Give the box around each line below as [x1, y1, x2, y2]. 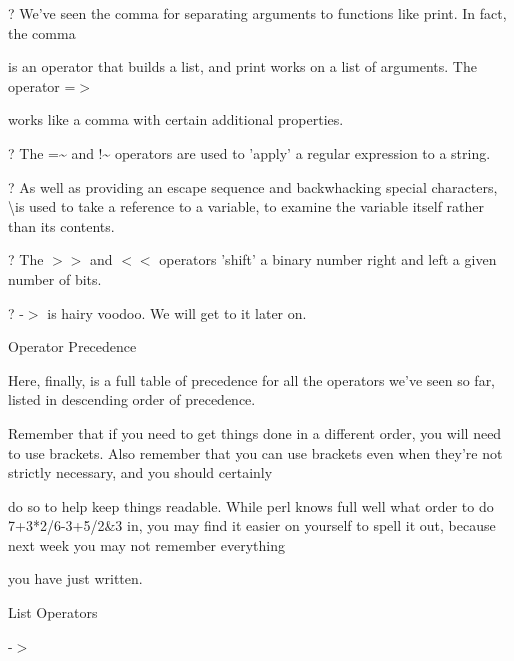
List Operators [8, 602, 98, 623]
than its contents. [8, 215, 115, 236]
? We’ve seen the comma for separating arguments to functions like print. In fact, [8, 3, 507, 23]
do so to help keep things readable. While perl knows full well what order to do [8, 495, 494, 516]
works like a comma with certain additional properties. [8, 109, 344, 130]
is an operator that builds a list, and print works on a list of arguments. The [8, 56, 477, 77]
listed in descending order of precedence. [8, 389, 256, 410]
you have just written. [8, 568, 143, 589]
